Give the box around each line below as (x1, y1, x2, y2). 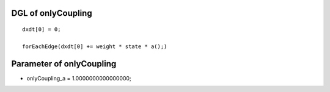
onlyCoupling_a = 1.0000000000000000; (26, 74, 131, 82)
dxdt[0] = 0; (22, 26, 61, 33)
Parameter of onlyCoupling (11, 58, 117, 69)
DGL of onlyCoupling (11, 8, 92, 18)
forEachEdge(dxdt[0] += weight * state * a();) (22, 43, 167, 50)
